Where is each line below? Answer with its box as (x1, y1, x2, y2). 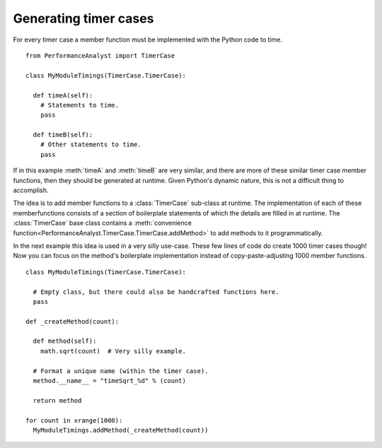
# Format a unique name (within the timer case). (33, 367, 209, 375)
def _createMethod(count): (25, 317, 120, 325)
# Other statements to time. (40, 141, 141, 148)
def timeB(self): (33, 131, 93, 139)
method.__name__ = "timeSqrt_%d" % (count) (33, 377, 187, 385)
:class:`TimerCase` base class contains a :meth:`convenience (13, 219, 192, 228)
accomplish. (13, 186, 49, 194)
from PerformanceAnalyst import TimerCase (25, 52, 175, 59)
